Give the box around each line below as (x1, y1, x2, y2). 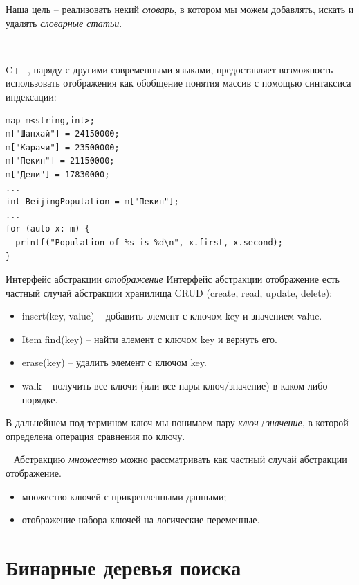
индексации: (6, 89, 57, 103)
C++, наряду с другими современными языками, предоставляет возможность (6, 62, 333, 76)
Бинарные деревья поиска (6, 553, 241, 581)
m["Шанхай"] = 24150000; (6, 129, 120, 139)
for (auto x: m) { (6, 224, 90, 234)
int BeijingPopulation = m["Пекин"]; (6, 197, 179, 207)
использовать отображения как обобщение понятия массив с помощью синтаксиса (6, 76, 351, 90)
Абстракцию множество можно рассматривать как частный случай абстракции (13, 452, 347, 466)
